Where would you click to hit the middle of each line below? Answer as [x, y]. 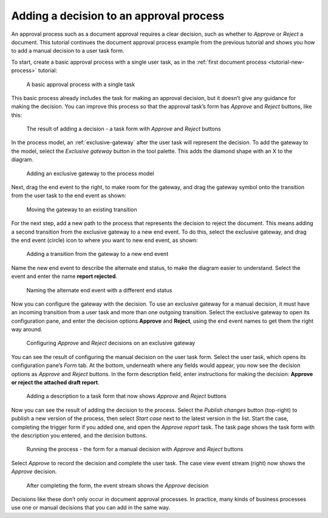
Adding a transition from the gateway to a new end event [97, 254]
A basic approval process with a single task [81, 84]
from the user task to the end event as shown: [69, 196]
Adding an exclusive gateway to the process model [90, 173]
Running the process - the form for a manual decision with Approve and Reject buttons [135, 449]
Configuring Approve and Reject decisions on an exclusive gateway [111, 343]
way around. [27, 329]
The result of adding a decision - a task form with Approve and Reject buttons [124, 129]
